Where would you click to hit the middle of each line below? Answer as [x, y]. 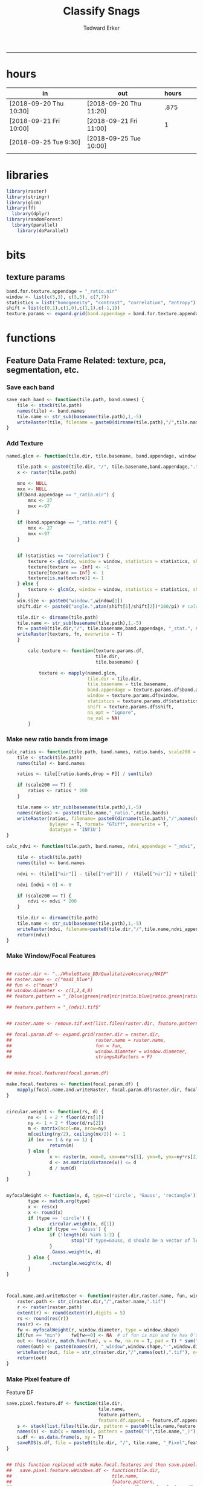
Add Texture [25, 444]
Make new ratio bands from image [57, 739]
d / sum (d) [63, 1168]
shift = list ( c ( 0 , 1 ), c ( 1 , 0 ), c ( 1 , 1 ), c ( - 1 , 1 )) [63, 308]
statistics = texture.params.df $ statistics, [144, 701]
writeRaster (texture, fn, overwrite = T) [70, 635]
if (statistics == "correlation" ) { [63, 556]
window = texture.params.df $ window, [134, 696]
